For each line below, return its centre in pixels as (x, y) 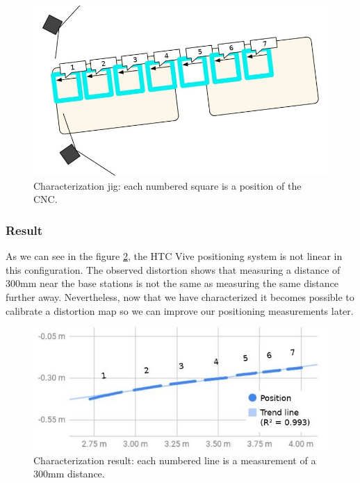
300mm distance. (69, 474)
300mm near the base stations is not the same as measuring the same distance (172, 283)
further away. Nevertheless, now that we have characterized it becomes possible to (180, 296)
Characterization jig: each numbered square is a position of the (167, 185)
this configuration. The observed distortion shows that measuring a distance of (173, 269)
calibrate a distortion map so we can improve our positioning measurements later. (180, 310)
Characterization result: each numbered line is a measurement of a (175, 460)
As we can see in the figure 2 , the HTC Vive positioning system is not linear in (174, 256)
